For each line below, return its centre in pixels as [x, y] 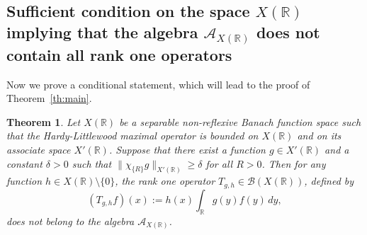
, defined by [329, 181]
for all [219, 163]
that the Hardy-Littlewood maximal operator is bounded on [132, 136]
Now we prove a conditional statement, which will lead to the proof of [158, 84]
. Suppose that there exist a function [187, 149]
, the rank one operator [165, 181]
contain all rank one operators [119, 54]
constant [24, 163]
